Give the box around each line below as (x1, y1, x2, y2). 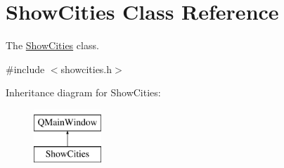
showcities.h (60, 61, 112, 76)
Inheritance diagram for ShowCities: (6, 85, 161, 100)
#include (6, 61, 45, 76)
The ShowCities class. (6, 38, 99, 53)
